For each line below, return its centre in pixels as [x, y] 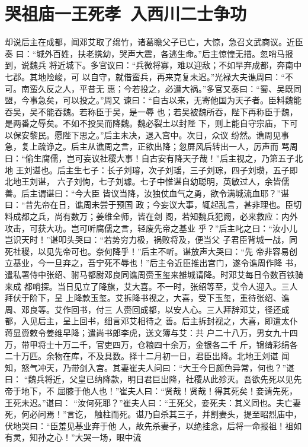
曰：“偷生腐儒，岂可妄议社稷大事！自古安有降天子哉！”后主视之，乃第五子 [150, 158]
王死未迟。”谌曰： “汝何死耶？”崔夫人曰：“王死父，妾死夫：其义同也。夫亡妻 [153, 402]
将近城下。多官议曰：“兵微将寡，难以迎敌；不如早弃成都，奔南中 [175, 65]
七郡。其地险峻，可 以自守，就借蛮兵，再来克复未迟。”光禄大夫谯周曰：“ [145, 76]
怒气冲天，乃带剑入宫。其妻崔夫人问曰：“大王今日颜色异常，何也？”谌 [158, 367]
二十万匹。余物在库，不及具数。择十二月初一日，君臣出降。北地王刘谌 [142, 356]
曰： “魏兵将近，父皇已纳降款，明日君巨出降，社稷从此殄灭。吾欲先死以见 [149, 379]
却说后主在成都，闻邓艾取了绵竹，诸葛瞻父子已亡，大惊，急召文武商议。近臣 [154, 42]
